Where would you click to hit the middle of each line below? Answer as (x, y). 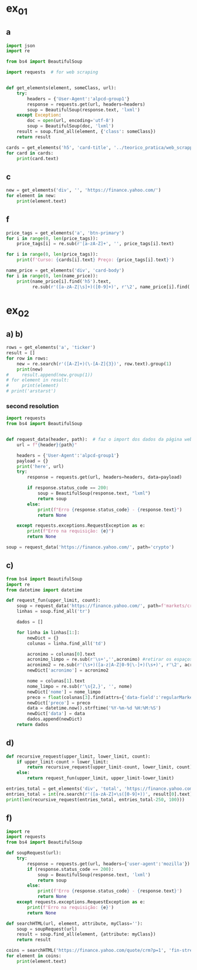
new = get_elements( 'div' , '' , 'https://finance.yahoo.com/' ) (84, 190)
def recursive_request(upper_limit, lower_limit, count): (78, 756)
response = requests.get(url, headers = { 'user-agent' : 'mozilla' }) (109, 864)
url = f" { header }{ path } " (47, 445)
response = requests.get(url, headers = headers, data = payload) (105, 477)
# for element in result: (38, 380)
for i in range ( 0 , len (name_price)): (52, 276)
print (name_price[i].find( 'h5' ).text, (64, 281)
